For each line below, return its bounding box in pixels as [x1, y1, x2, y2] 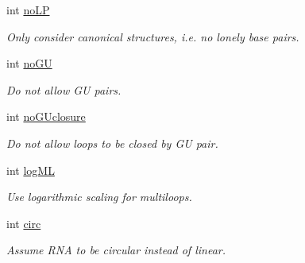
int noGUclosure [6, 108, 86, 125]
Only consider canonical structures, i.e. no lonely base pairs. [6, 28, 299, 44]
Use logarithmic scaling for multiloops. [6, 188, 192, 205]
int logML [6, 161, 55, 178]
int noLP [6, 2, 50, 17]
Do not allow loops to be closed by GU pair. [6, 134, 218, 151]
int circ [6, 215, 41, 231]
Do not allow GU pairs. [6, 81, 122, 98]
